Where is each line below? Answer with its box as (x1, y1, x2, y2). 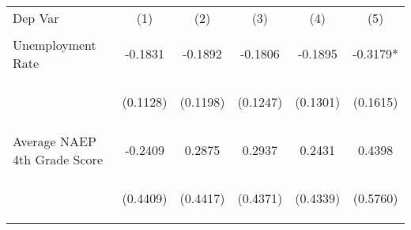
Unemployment (13, 35, 96, 54)
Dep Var (13, 9, 59, 27)
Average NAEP (13, 131, 96, 150)
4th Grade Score (13, 149, 103, 168)
